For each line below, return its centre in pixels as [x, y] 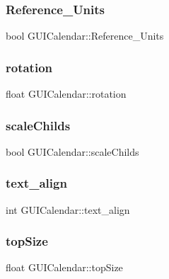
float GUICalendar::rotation [66, 94]
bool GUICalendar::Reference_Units [85, 36]
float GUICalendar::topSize [64, 267]
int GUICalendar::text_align [68, 209]
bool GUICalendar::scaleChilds [72, 151]
